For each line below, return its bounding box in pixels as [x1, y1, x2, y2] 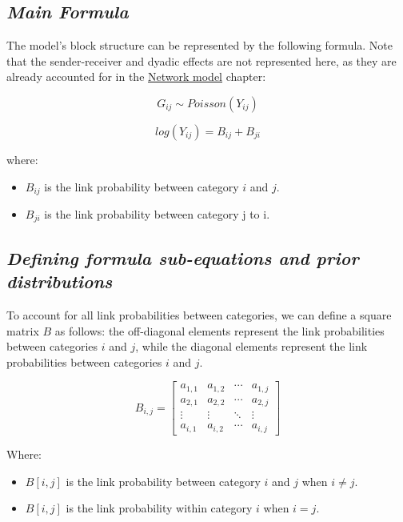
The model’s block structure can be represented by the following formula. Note [6, 37, 393, 54]
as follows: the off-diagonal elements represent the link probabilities [54, 322, 385, 339]
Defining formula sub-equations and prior [6, 245, 359, 270]
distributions [6, 269, 113, 294]
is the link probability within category [66, 500, 253, 516]
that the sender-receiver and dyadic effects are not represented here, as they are [6, 52, 397, 69]
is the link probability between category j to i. [44, 206, 270, 223]
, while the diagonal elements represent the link [135, 338, 368, 355]
